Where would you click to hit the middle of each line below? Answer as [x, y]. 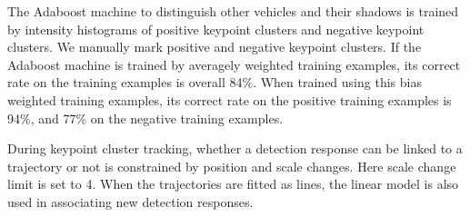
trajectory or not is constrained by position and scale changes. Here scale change [232, 166]
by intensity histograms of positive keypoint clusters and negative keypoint [216, 29]
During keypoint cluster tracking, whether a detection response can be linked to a [235, 148]
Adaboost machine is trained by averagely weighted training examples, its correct [234, 64]
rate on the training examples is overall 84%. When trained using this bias [215, 82]
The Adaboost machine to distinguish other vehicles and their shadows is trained [233, 11]
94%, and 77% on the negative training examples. [145, 118]
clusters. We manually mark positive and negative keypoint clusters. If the [215, 47]
